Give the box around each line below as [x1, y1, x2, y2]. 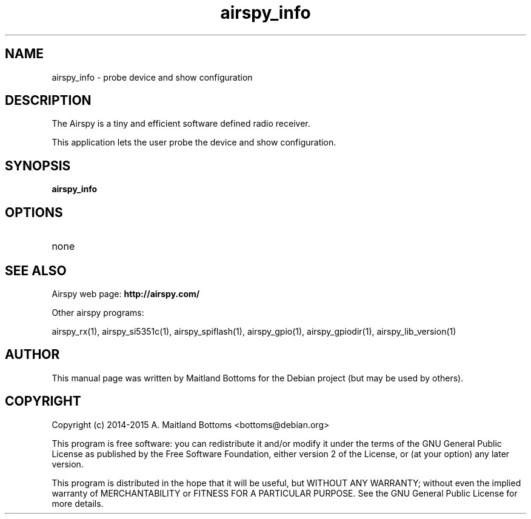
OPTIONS [5, 204, 63, 220]
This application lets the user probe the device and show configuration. [52, 137, 336, 148]
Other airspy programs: [52, 307, 144, 318]
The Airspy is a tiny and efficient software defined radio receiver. [52, 118, 310, 129]
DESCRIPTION [5, 93, 92, 109]
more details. [52, 498, 104, 509]
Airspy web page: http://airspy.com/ [52, 288, 200, 299]
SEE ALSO [5, 263, 67, 278]
